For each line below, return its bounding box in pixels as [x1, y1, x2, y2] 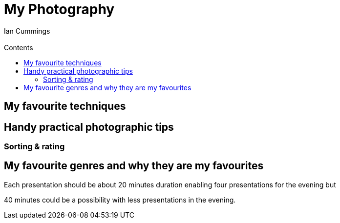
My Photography [4, 1, 115, 18]
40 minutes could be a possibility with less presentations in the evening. [4, 195, 236, 204]
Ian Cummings [4, 26, 50, 35]
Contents [4, 43, 33, 52]
